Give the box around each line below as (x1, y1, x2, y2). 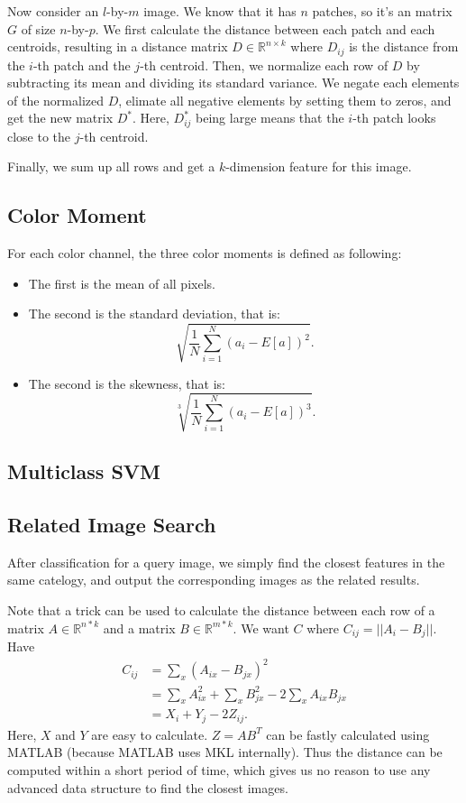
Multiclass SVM (7, 457, 161, 485)
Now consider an (7, 2, 99, 20)
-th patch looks (352, 108, 436, 127)
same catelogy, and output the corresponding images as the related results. (7, 570, 420, 589)
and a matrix (103, 618, 176, 637)
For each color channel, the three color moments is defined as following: (7, 244, 402, 263)
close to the (7, 126, 71, 145)
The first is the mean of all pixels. (28, 273, 215, 292)
